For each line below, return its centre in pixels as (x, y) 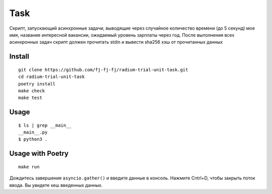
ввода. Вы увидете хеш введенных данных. (56, 185)
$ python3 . (33, 139)
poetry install (37, 84)
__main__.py (33, 132)
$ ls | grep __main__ (45, 125)
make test (30, 98)
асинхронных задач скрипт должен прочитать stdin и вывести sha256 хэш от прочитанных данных (116, 42)
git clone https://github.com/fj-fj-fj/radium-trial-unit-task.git (103, 70)
